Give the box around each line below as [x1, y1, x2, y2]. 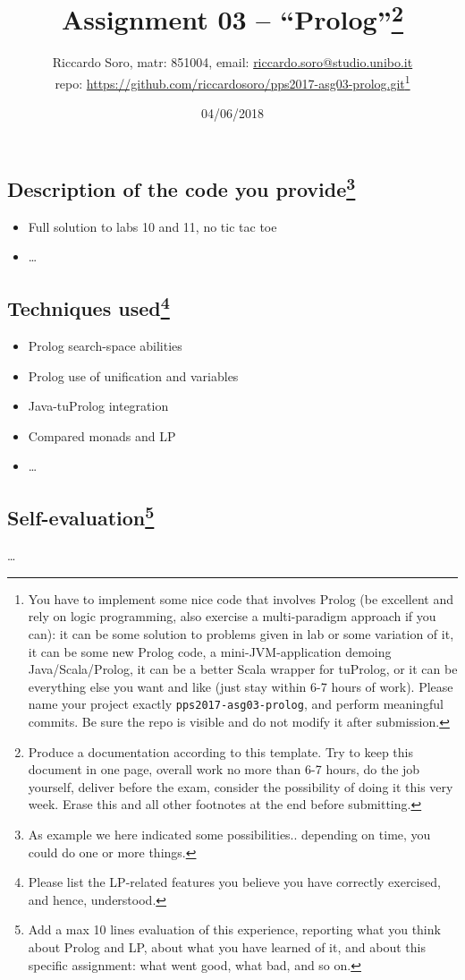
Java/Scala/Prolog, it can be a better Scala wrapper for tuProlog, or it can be [28, 660, 458, 678]
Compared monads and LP [28, 426, 176, 445]
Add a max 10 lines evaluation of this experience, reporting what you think [28, 920, 441, 939]
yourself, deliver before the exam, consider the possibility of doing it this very [28, 777, 453, 796]
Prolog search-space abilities [28, 337, 182, 355]
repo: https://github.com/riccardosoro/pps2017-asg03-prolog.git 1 [55, 72, 410, 92]
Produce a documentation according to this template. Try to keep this [28, 742, 413, 761]
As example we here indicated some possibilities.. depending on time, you [28, 825, 431, 844]
